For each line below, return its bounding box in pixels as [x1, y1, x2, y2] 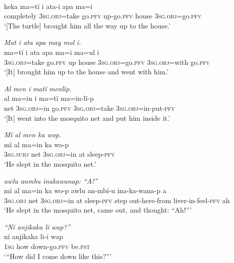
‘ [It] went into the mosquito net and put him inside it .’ [4, 112, 171, 123]
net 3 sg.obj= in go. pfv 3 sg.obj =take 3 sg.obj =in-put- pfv [4, 102, 175, 113]
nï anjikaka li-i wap [4, 231, 63, 242]
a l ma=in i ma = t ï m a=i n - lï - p [4, 93, 94, 103]
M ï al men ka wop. [4, 129, 61, 140]
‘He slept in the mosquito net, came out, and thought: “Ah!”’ [4, 205, 192, 215]
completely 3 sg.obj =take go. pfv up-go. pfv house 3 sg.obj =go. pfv [4, 10, 202, 21]
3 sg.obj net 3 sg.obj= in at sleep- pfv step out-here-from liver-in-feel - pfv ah [4, 195, 230, 205]
